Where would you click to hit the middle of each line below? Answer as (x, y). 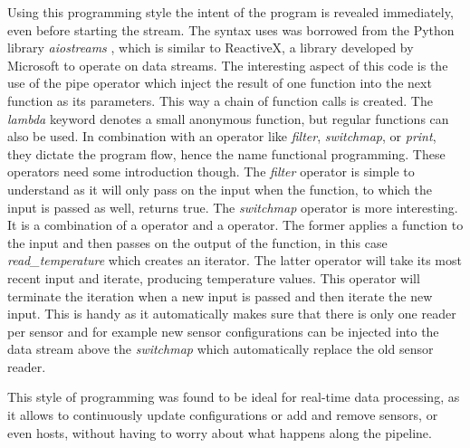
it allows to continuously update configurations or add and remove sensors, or (223, 415)
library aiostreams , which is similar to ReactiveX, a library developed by (211, 48)
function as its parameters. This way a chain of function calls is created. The (220, 100)
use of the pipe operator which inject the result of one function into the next (220, 83)
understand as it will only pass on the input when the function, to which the (220, 189)
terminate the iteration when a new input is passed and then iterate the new (220, 295)
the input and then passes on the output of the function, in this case (197, 242)
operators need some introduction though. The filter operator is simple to (211, 172)
